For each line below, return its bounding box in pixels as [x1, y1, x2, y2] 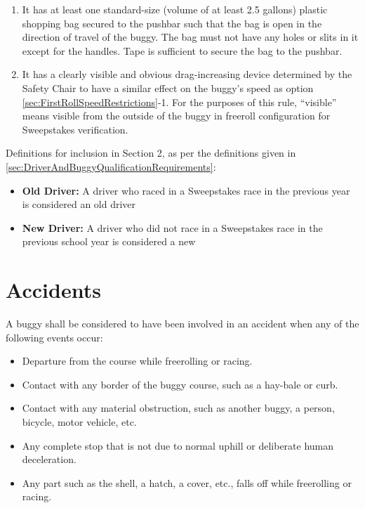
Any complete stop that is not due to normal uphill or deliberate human [22, 438, 334, 452]
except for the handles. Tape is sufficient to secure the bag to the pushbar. [22, 43, 343, 58]
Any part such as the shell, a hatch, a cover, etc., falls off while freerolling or [22, 475, 352, 490]
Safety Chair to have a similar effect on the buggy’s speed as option [22, 80, 314, 95]
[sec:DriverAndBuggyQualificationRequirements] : [6, 159, 216, 174]
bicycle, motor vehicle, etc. [22, 415, 137, 429]
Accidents [6, 275, 101, 304]
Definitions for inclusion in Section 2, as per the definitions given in [6, 145, 296, 160]
